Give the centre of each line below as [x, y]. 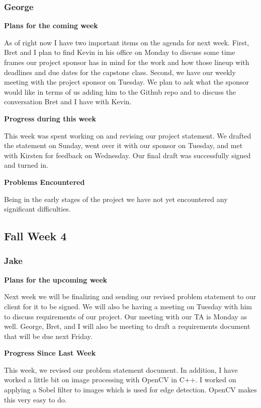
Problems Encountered [45, 182]
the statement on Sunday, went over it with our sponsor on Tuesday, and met [123, 145]
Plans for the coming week [51, 25]
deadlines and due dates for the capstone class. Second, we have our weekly [120, 72]
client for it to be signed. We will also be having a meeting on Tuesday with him [128, 306]
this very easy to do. [35, 399]
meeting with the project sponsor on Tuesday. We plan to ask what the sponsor [127, 82]
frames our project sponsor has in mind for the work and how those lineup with [127, 62]
